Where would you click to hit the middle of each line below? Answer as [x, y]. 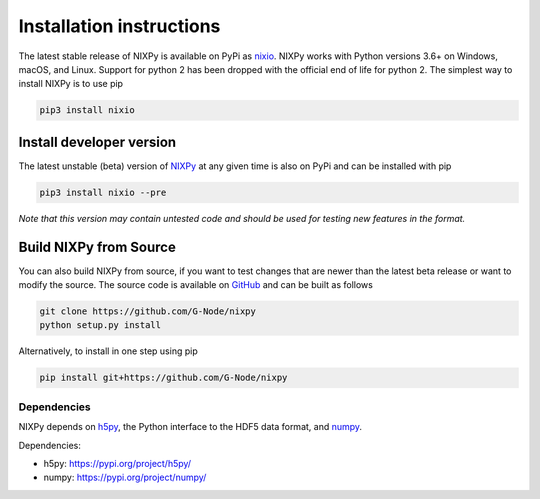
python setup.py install [100, 325]
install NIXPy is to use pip [71, 84]
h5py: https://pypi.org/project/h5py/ [117, 463]
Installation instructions [119, 26]
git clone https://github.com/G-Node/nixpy [148, 311]
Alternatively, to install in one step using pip [108, 351]
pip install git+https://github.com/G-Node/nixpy [163, 378]
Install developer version [97, 141]
